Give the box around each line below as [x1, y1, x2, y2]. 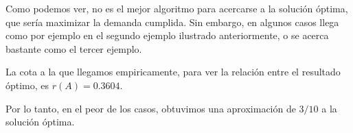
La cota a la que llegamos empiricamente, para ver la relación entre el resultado [5, 64, 341, 79]
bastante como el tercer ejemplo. [5, 41, 142, 56]
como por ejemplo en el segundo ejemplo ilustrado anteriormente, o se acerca [5, 28, 329, 43]
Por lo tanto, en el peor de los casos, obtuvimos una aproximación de [5, 101, 296, 115]
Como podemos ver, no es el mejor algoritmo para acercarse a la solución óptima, [5, 1, 348, 15]
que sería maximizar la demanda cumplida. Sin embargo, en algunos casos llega [5, 14, 339, 29]
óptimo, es [5, 77, 49, 92]
